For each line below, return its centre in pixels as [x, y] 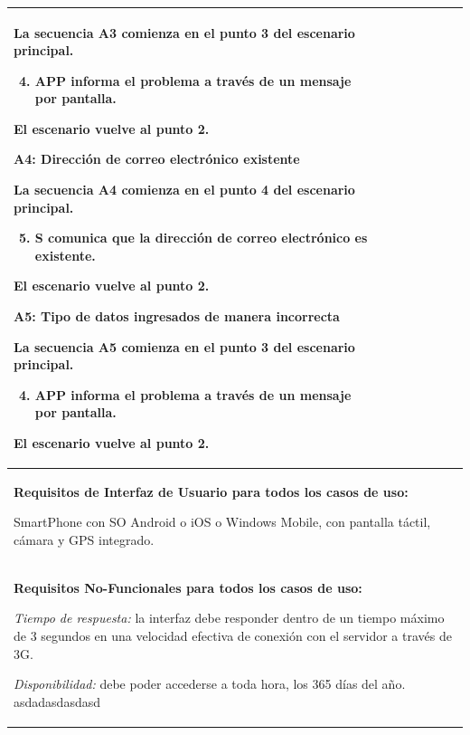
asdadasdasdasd [57, 701]
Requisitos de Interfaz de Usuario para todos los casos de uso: [211, 491]
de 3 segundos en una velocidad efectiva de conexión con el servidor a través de [233, 636]
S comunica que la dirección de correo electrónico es [201, 238]
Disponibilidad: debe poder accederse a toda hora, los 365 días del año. [210, 684]
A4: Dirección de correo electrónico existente [157, 159]
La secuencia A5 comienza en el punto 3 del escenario [184, 346]
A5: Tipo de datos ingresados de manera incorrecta [177, 316]
